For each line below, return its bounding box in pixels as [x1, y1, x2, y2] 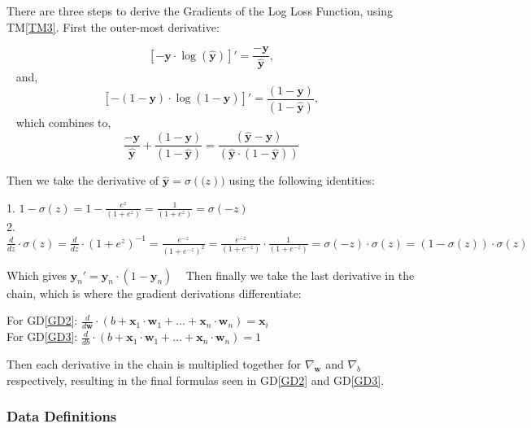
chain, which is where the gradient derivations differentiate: [7, 284, 302, 301]
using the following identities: [229, 172, 375, 189]
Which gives [7, 266, 67, 283]
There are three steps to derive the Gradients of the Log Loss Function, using [7, 2, 393, 19]
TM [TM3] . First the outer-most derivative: [7, 18, 220, 35]
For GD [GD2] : [7, 312, 78, 329]
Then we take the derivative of [7, 172, 159, 189]
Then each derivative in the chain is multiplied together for [7, 355, 302, 372]
